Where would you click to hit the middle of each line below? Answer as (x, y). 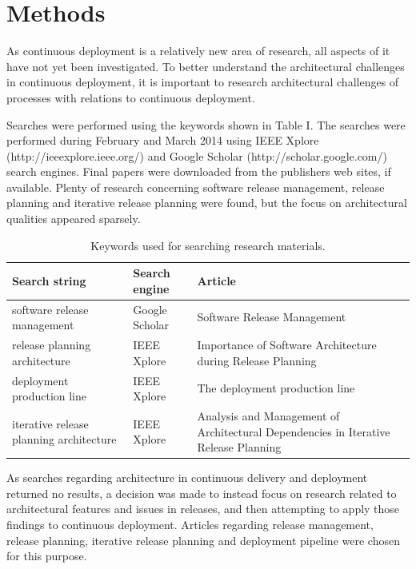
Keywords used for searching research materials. (208, 245)
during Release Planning (257, 360)
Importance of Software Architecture (287, 345)
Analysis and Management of (268, 416)
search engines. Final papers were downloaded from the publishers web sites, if (199, 171)
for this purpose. (47, 556)
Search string (49, 281)
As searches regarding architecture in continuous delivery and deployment (187, 477)
